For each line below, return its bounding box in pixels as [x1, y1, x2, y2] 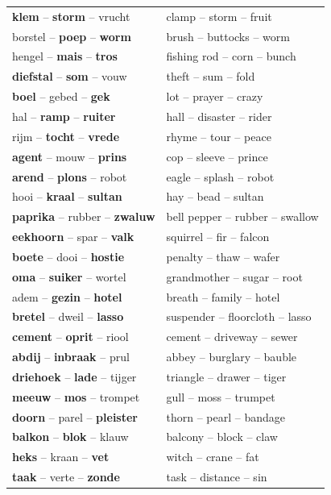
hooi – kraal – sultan [12, 188, 122, 205]
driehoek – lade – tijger [12, 368, 137, 385]
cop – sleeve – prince [166, 148, 268, 164]
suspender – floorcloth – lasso [166, 308, 312, 325]
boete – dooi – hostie [12, 247, 125, 264]
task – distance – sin [166, 468, 267, 485]
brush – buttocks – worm [166, 27, 290, 44]
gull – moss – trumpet [166, 388, 275, 405]
